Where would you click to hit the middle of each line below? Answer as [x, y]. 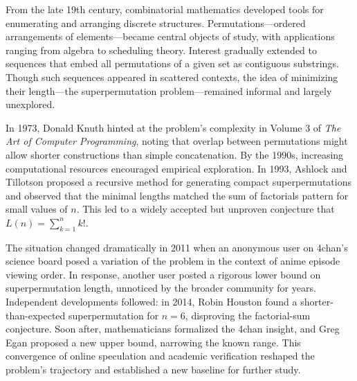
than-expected [36, 315]
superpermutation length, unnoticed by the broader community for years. [161, 288]
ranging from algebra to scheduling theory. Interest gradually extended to [161, 50]
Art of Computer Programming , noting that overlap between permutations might [177, 141]
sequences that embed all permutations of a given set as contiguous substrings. [172, 63]
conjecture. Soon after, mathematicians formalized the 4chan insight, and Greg [173, 329]
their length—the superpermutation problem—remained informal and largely [169, 90]
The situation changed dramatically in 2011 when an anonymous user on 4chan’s [177, 247]
